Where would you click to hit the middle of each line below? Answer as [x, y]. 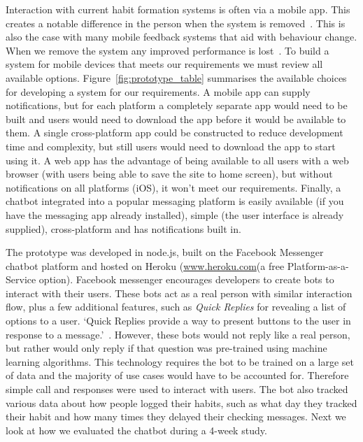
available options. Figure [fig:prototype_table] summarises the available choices [176, 77]
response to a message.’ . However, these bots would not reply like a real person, [178, 334]
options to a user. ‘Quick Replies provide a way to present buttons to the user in [178, 321]
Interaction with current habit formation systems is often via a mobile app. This [178, 9]
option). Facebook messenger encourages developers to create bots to [186, 279]
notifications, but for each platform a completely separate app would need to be [177, 105]
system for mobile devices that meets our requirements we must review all [164, 64]
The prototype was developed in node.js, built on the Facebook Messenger [165, 252]
